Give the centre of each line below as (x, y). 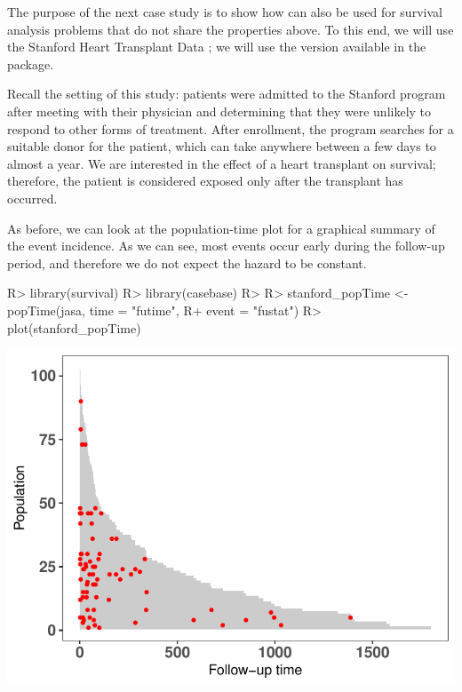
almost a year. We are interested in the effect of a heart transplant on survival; (222, 163)
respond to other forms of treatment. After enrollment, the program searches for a (231, 128)
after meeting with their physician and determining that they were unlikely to (219, 111)
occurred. (32, 198)
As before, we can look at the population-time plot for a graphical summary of (221, 228)
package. (31, 64)
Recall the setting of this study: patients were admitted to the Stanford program (227, 94)
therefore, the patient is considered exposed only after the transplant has (205, 181)
